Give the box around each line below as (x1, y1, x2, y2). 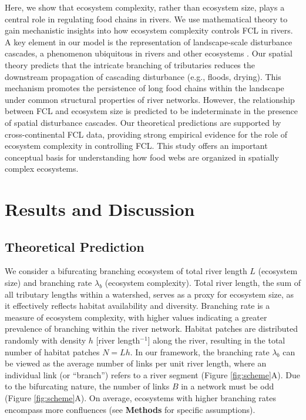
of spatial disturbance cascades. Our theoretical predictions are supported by (5, 116, 281, 128)
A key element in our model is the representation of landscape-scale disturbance (5, 35, 292, 48)
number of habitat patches (5, 345, 100, 358)
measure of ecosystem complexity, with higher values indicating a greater (5, 311, 267, 323)
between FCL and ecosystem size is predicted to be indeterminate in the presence (5, 105, 298, 117)
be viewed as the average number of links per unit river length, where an (5, 357, 267, 369)
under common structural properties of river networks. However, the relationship (5, 93, 295, 105)
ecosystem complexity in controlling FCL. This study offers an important (5, 139, 268, 152)
